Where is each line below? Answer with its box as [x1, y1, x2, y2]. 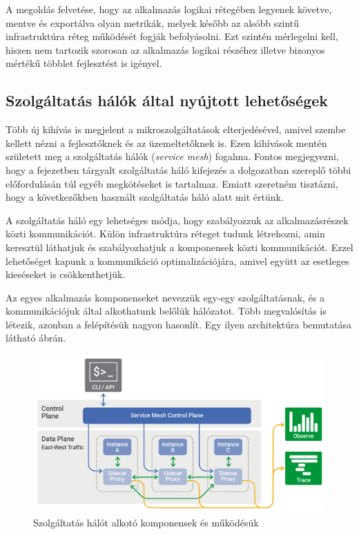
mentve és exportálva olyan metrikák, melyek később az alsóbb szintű [6, 15, 300, 30]
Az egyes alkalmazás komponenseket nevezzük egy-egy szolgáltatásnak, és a [6, 290, 324, 304]
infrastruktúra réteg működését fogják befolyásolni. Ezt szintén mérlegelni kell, [6, 29, 338, 43]
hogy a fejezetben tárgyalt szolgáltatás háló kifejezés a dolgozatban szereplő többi [6, 162, 351, 177]
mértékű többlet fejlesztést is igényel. [6, 56, 162, 70]
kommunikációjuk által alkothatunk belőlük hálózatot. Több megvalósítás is [6, 304, 327, 318]
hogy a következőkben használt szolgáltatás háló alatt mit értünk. [6, 190, 284, 204]
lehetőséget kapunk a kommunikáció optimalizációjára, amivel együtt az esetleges [6, 253, 349, 268]
